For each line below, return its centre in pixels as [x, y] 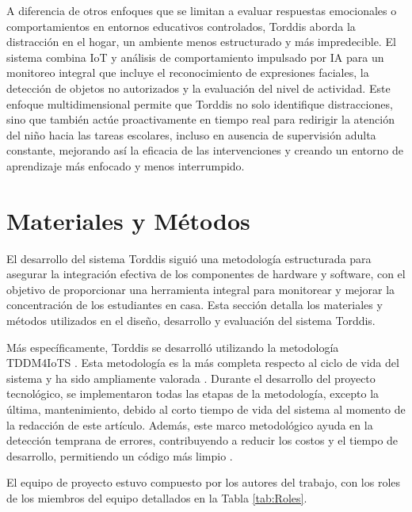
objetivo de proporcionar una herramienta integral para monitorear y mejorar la [201, 289]
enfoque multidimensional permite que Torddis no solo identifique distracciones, [200, 103]
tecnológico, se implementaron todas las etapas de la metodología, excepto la [193, 394]
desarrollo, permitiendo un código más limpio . [120, 455]
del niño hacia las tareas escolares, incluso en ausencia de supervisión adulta [191, 134]
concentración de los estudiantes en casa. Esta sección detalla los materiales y [195, 305]
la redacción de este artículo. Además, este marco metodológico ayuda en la [190, 424]
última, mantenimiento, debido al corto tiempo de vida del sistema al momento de [206, 409]
